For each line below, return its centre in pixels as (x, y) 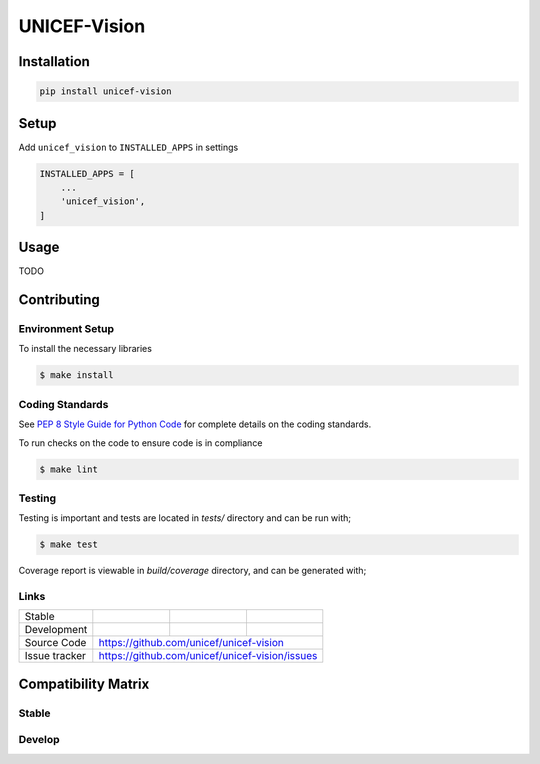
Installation (54, 61)
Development (56, 630)
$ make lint (69, 469)
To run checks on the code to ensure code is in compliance (140, 442)
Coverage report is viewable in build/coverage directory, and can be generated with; (192, 571)
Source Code (55, 643)
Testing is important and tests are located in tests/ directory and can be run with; (185, 518)
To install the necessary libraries (85, 349)
